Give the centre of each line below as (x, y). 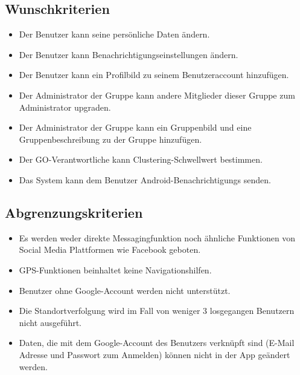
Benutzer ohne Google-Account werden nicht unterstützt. (125, 290)
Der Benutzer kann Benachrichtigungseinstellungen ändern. (129, 54)
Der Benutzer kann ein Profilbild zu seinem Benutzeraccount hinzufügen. (154, 75)
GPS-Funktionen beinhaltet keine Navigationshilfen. (115, 269)
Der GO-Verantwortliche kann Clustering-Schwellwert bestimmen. (141, 159)
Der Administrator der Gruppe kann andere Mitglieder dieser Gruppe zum (157, 95)
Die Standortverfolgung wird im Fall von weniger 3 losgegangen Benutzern (157, 311)
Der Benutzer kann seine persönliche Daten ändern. (114, 34)
